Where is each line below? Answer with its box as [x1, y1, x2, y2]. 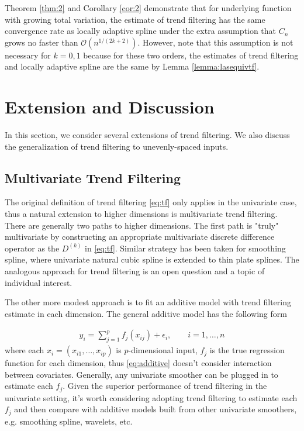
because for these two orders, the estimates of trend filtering [83, 49, 299, 61]
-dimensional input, [128, 344, 198, 356]
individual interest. [5, 276, 72, 288]
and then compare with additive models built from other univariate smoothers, [14, 403, 297, 415]
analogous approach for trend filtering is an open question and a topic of [5, 265, 265, 277]
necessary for [5, 49, 51, 61]
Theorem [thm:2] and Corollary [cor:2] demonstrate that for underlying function [5, 2, 292, 13]
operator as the [5, 242, 60, 254]
